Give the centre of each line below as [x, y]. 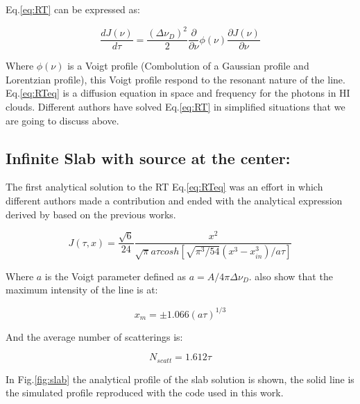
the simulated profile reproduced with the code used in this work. [145, 393]
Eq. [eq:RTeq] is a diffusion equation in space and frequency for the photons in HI [178, 93]
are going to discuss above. [62, 120]
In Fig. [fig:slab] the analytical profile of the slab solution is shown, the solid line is [180, 379]
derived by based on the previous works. [91, 214]
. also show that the [291, 276]
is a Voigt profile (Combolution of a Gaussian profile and [188, 66]
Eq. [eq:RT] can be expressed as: [73, 9]
